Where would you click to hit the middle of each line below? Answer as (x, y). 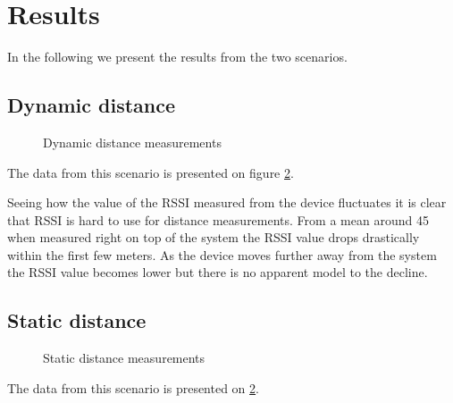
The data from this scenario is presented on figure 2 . (151, 172)
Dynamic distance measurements (132, 142)
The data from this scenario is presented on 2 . (133, 387)
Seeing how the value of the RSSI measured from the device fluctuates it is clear (227, 202)
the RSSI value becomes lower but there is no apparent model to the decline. (218, 272)
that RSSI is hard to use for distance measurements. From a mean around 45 (218, 219)
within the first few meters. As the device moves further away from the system (222, 254)
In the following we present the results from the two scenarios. (177, 57)
